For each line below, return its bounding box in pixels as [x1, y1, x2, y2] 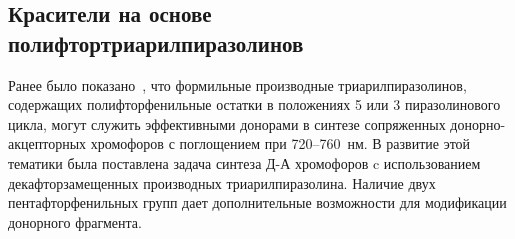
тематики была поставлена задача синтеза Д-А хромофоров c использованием [8, 152, 481, 173]
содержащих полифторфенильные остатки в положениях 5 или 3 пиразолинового [8, 94, 501, 115]
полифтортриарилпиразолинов [8, 27, 304, 58]
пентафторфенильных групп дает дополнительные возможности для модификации [8, 192, 507, 213]
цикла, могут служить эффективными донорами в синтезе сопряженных [8, 113, 446, 134]
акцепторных [8, 133, 87, 154]
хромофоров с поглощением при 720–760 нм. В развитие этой [90, 133, 471, 154]
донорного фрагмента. [8, 211, 142, 232]
